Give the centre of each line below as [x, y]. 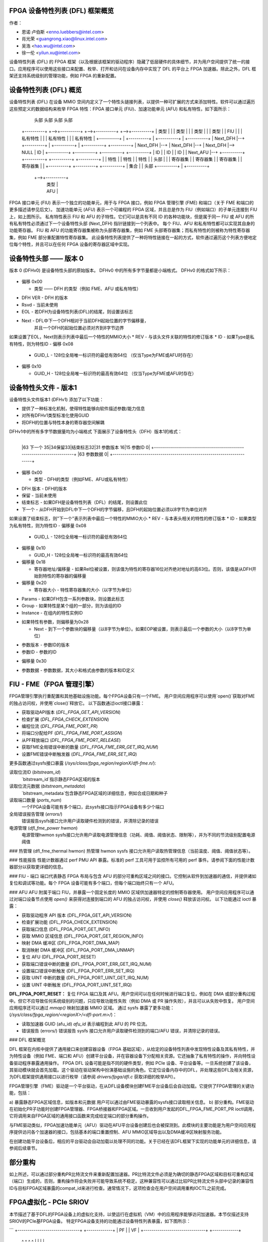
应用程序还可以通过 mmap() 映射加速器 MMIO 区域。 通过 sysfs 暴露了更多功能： [92, 1008]
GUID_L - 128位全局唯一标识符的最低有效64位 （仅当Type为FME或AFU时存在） [115, 355]
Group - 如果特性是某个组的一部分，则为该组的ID [71, 606]
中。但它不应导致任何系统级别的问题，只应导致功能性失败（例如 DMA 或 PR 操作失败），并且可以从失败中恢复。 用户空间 [132, 1001]
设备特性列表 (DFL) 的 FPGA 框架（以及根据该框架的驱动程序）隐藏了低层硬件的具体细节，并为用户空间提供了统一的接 [130, 62]
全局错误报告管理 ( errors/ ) [36, 814]
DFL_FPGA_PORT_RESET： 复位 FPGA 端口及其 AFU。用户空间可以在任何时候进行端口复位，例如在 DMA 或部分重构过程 [132, 994]
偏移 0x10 [32, 366]
